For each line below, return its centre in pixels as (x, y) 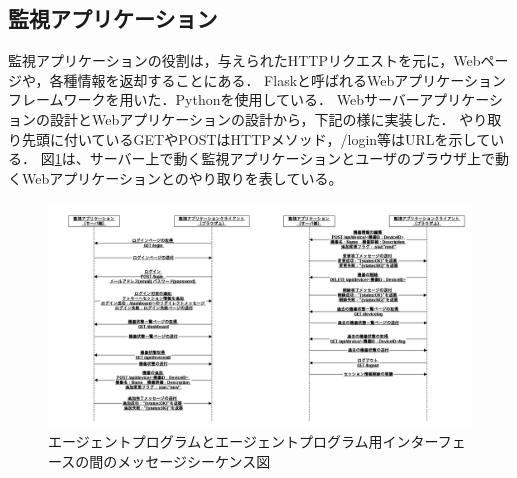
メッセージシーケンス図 (194, 460)
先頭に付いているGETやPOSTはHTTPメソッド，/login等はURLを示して (256, 138)
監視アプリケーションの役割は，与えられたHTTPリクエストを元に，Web (244, 60)
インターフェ (424, 441)
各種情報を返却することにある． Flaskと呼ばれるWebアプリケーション (277, 79)
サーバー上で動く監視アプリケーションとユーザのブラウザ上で (292, 158)
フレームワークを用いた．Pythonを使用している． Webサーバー (214, 99)
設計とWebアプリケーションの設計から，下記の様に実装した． (252, 118)
